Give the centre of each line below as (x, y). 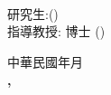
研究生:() (33, 13)
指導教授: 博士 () (56, 31)
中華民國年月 (45, 61)
